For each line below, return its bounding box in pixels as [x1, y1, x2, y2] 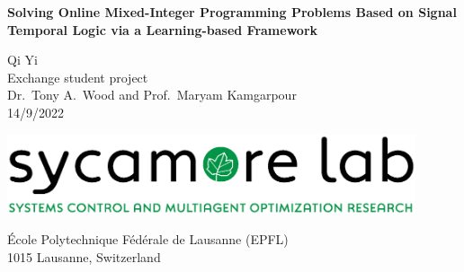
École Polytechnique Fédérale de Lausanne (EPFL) [7, 230, 289, 249]
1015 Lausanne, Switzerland [7, 247, 161, 266]
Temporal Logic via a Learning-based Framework [7, 20, 318, 39]
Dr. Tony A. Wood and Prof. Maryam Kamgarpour [7, 85, 297, 104]
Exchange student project [7, 67, 148, 86]
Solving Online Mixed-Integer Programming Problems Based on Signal [7, 3, 457, 21]
